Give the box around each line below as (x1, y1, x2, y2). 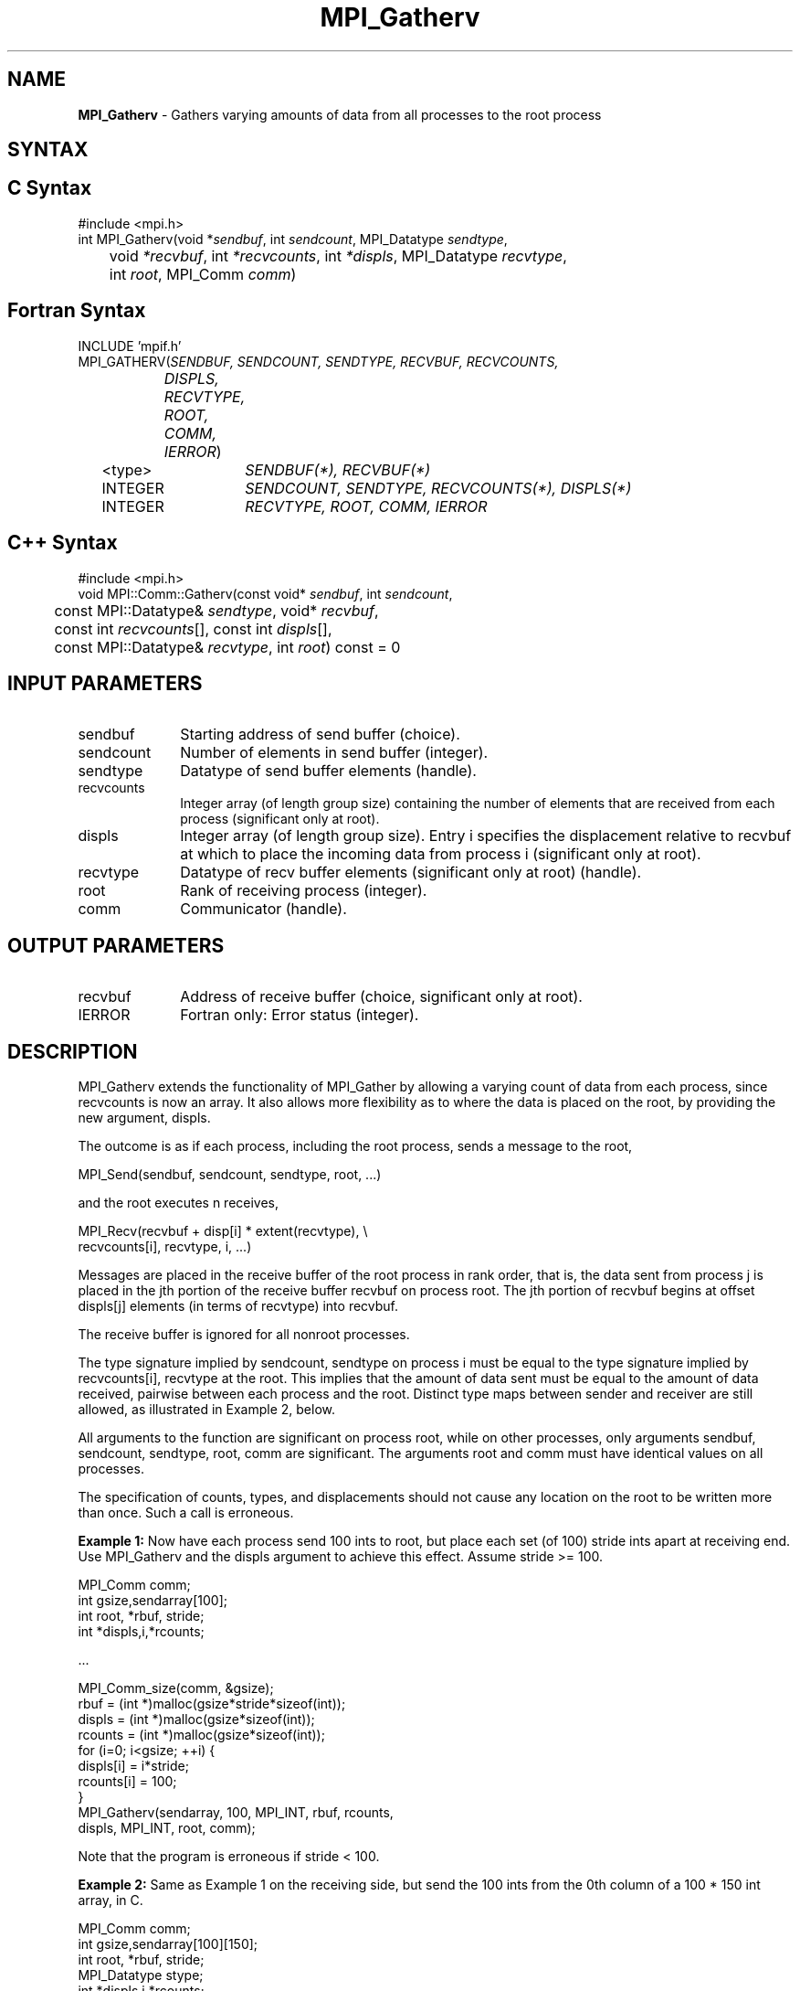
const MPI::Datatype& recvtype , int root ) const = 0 (54, 637, 401, 656)
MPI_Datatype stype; (78, 1967, 204, 1984)
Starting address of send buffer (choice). (180, 725, 460, 744)
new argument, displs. (78, 1110, 211, 1126)
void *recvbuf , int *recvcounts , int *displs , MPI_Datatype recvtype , (109, 246, 567, 265)
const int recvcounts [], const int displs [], (54, 619, 332, 638)
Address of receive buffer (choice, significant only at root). (180, 987, 583, 1006)
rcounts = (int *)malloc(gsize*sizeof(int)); (78, 1727, 325, 1743)
